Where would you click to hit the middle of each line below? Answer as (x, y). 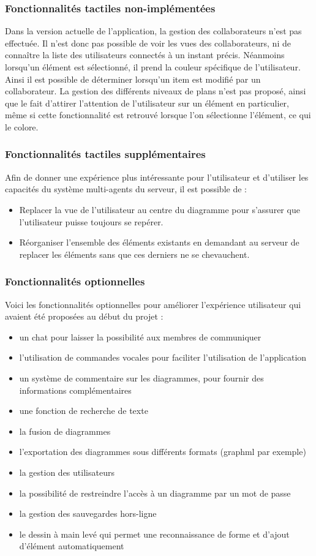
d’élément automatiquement (72, 546)
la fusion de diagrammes (65, 431)
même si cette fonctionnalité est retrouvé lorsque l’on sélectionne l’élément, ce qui (158, 115)
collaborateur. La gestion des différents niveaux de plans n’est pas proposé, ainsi (156, 91)
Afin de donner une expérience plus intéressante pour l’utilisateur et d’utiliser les (157, 177)
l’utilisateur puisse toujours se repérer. (91, 221)
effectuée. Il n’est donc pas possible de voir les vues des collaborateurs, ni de (148, 43)
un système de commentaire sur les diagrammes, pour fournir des (141, 378)
